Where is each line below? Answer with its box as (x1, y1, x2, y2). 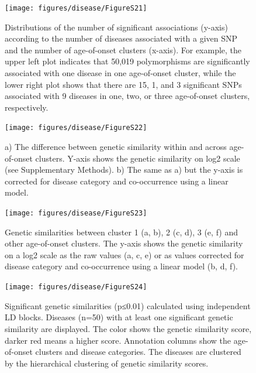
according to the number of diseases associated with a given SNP (5, 32, 238, 45)
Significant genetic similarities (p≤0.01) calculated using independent (5, 299, 251, 312)
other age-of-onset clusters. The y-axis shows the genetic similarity (5, 237, 243, 249)
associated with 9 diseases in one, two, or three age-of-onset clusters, (5, 90, 250, 102)
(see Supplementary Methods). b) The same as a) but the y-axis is (5, 163, 243, 176)
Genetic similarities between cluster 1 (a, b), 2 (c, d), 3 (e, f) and (5, 225, 238, 238)
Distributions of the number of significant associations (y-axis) (5, 20, 228, 33)
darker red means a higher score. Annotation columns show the (5, 334, 231, 346)
